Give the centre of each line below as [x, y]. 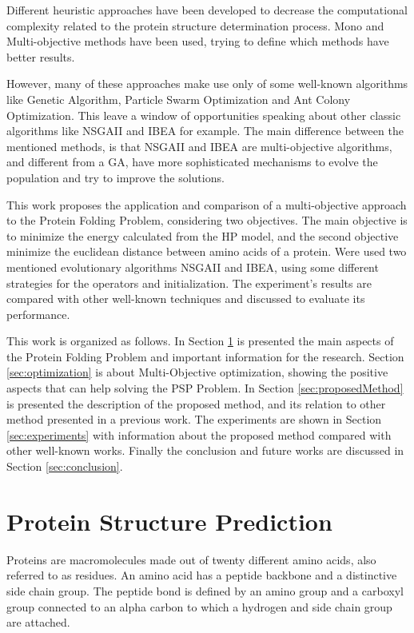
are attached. [38, 622]
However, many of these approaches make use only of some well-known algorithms [207, 84]
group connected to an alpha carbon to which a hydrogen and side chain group [199, 606]
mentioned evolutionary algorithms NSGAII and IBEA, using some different [193, 267]
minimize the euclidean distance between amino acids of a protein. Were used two [207, 251]
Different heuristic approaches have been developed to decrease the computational [207, 10]
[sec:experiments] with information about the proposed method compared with [199, 434]
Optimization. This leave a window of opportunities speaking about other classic [204, 115]
